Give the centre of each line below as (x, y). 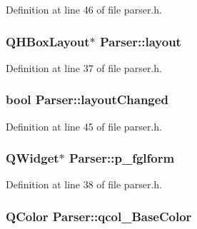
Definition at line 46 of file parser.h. (84, 9)
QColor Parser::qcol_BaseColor (99, 216)
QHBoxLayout (48, 41)
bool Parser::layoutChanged (87, 100)
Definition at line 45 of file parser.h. (84, 126)
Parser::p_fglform (122, 158)
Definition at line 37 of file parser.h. (84, 67)
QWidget (32, 158)
